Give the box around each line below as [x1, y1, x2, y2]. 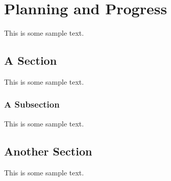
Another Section [4, 143, 92, 159]
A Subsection [4, 98, 60, 111]
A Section [4, 53, 57, 68]
